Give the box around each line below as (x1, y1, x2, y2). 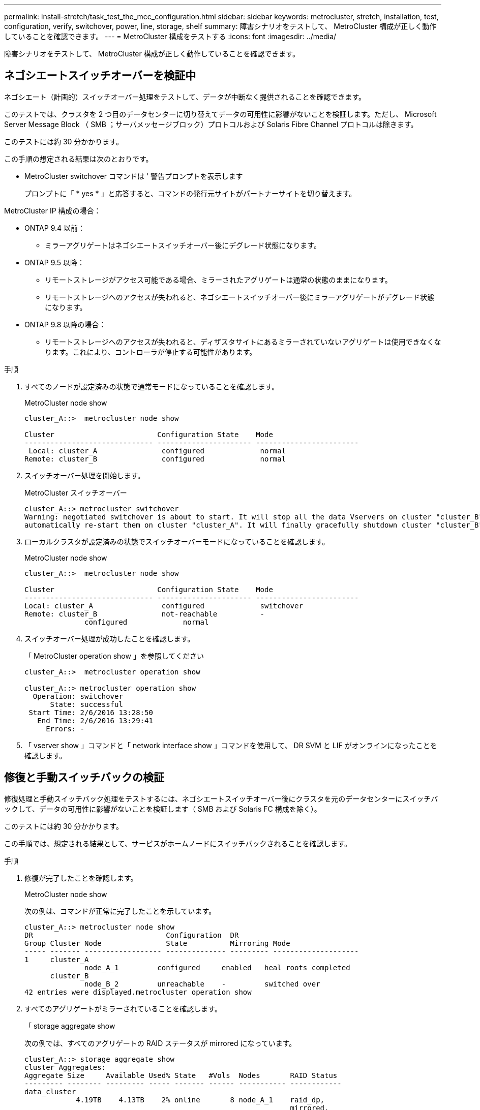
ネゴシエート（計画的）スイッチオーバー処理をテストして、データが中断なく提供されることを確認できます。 (4, 92, 366, 101)
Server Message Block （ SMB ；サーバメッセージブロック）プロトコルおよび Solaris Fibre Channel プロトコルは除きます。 (4, 119, 418, 129)
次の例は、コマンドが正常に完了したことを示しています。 (24, 906, 216, 915)
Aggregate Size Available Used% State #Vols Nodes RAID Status (24, 1071, 338, 1080)
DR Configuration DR (24, 931, 239, 939)
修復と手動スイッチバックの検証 (4, 771, 164, 784)
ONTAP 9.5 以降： (24, 258, 85, 267)
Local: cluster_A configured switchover (24, 601, 303, 610)
